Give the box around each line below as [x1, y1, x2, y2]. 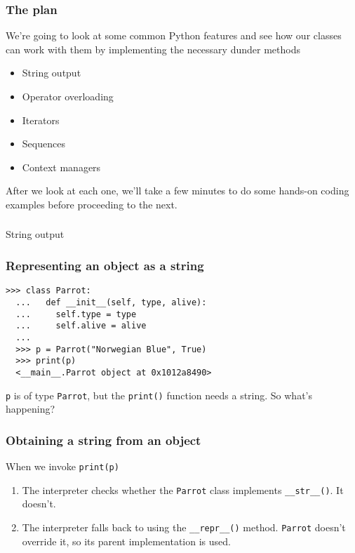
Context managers [22, 159, 101, 174]
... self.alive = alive [15, 321, 147, 331]
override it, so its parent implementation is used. [22, 533, 231, 548]
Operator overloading [22, 89, 114, 103]
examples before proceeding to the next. [6, 196, 177, 211]
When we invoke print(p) [6, 459, 119, 474]
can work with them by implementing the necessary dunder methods [6, 41, 300, 56]
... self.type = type [15, 309, 137, 319]
